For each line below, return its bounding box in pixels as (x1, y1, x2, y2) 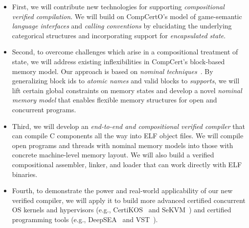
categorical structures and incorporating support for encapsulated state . (12, 30, 226, 40)
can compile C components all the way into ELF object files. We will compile (12, 130, 244, 141)
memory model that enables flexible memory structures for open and (12, 95, 217, 105)
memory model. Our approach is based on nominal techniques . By (12, 66, 213, 76)
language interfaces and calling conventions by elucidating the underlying (12, 21, 232, 31)
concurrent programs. (12, 104, 76, 114)
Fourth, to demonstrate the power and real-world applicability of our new (12, 185, 233, 196)
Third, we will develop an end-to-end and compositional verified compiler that (12, 121, 245, 131)
